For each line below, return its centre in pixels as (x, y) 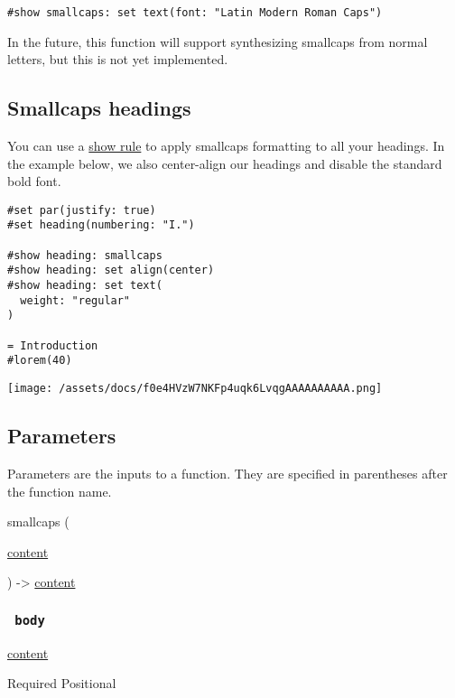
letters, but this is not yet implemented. (118, 59)
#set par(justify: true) (82, 210)
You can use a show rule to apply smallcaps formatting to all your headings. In (226, 146)
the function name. (60, 491)
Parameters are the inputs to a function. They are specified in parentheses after (227, 473)
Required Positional (62, 683)
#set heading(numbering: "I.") (101, 225)
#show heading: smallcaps (85, 255)
